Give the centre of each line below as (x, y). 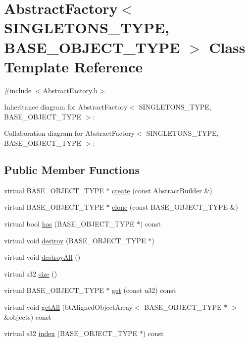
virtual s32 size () (31, 273)
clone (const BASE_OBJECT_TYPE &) (175, 207)
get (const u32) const (144, 290)
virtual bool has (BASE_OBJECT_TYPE (69, 224)
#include (18, 90)
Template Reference (74, 66)
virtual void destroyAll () (42, 257)
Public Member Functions (72, 170)
